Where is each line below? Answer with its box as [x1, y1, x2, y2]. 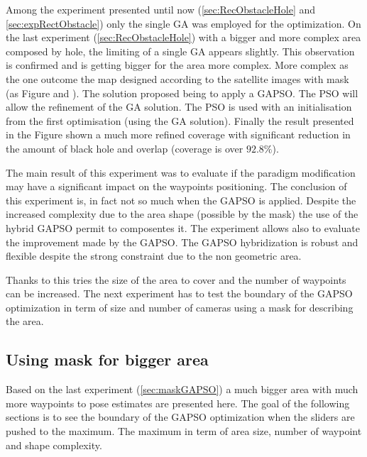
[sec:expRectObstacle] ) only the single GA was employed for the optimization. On [6, 16, 361, 31]
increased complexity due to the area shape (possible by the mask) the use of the [6, 207, 358, 221]
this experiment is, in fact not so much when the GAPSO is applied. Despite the [6, 192, 356, 207]
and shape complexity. [6, 437, 102, 452]
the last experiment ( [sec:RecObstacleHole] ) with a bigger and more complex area [6, 30, 361, 45]
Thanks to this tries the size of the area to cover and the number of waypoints [6, 272, 346, 287]
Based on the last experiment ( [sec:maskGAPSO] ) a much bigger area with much [6, 382, 358, 397]
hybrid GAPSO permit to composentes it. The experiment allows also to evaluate [6, 220, 360, 235]
